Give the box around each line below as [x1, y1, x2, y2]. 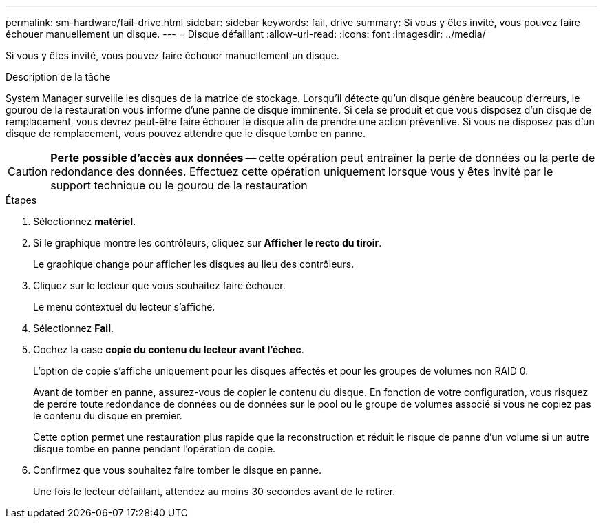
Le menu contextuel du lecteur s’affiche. [33, 301, 215, 313]
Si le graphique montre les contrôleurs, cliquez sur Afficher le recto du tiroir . [33, 237, 382, 249]
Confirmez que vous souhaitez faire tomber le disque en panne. [33, 464, 321, 476]
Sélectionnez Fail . [33, 322, 114, 334]
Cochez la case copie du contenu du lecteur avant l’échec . [33, 344, 304, 355]
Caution [8, 165, 48, 178]
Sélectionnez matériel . [33, 216, 136, 227]
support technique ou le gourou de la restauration [50, 178, 308, 192]
